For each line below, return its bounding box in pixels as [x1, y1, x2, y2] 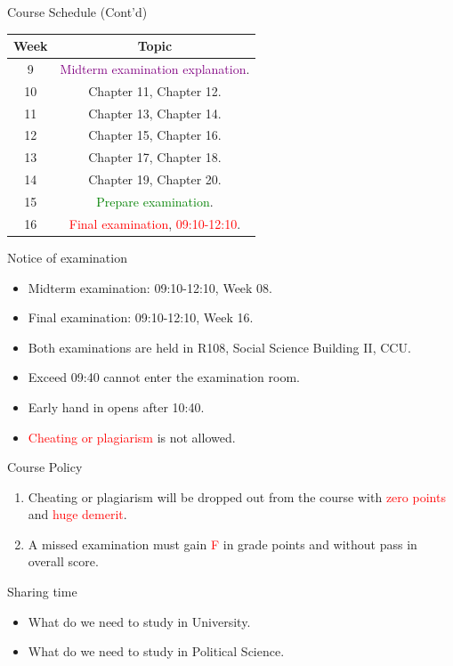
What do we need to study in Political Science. [28, 642, 285, 661]
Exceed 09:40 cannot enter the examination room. [28, 368, 300, 386]
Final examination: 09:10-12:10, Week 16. [28, 308, 254, 327]
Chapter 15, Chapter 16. [88, 126, 222, 144]
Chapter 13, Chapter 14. [88, 103, 222, 122]
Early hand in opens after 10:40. [28, 397, 205, 416]
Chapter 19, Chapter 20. [88, 170, 222, 189]
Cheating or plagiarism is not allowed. [28, 427, 236, 446]
